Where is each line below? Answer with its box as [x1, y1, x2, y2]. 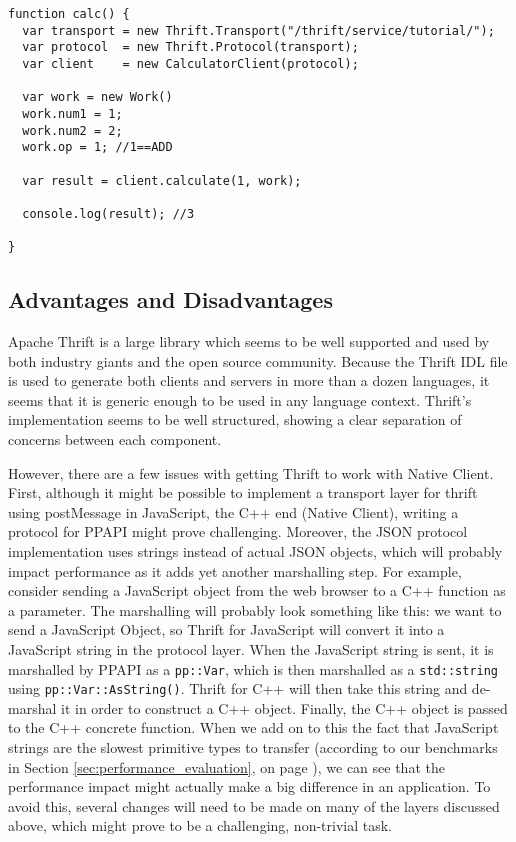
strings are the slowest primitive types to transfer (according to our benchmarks [8, 737, 498, 758]
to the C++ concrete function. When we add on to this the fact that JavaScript [8, 717, 499, 738]
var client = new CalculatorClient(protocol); [22, 56, 359, 71]
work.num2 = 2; [22, 123, 123, 138]
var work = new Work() [22, 90, 173, 105]
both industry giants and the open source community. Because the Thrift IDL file [8, 350, 508, 371]
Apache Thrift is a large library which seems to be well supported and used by [8, 331, 490, 352]
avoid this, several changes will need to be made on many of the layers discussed [8, 795, 500, 816]
